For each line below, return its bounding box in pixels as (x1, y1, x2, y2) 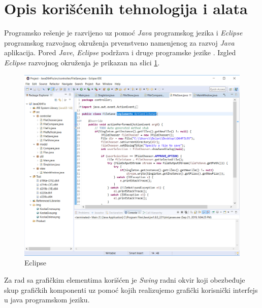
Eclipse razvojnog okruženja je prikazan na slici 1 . (4, 57, 160, 67)
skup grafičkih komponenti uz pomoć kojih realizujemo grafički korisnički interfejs (4, 284, 258, 295)
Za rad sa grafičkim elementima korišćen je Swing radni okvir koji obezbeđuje (4, 275, 245, 285)
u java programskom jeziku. (4, 294, 90, 305)
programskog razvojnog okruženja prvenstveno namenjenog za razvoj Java (4, 37, 235, 48)
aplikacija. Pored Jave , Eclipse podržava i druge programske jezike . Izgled (4, 47, 236, 58)
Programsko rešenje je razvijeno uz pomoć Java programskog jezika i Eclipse (4, 27, 243, 38)
